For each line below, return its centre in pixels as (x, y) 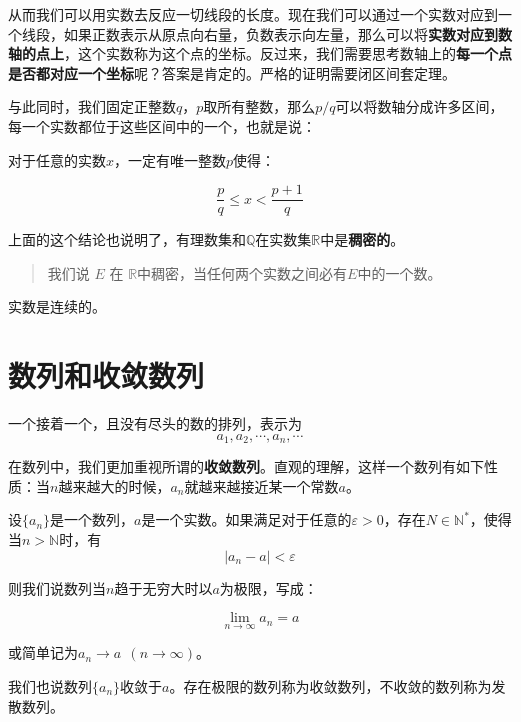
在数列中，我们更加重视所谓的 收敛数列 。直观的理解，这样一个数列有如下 (246, 466)
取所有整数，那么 (259, 106)
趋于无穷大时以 (163, 587)
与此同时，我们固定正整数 (92, 106)
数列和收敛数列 (106, 375)
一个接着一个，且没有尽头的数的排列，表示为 (155, 423)
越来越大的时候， (114, 485)
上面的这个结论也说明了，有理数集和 (127, 239)
